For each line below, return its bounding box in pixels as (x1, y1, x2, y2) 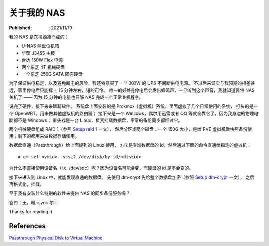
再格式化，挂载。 (9, 181, 44, 187)
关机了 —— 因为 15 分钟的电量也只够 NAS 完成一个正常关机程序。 (9, 94, 144, 100)
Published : (9, 25, 32, 31)
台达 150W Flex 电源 (21, 57, 63, 63)
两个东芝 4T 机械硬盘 (21, 64, 65, 70)
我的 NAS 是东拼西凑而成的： (9, 34, 69, 40)
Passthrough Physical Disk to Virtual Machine (9, 235, 103, 241)
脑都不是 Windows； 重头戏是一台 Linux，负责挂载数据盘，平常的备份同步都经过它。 (9, 117, 183, 123)
